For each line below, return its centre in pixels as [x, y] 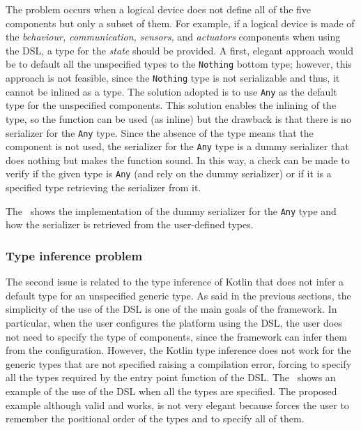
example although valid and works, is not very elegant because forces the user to [177, 405]
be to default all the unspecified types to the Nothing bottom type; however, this [179, 64]
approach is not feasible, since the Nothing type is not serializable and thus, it [173, 78]
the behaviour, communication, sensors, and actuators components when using [173, 37]
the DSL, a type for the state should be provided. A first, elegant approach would [180, 50]
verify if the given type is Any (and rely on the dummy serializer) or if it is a [169, 173]
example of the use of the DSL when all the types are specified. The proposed [171, 391]
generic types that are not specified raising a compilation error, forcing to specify [179, 363]
